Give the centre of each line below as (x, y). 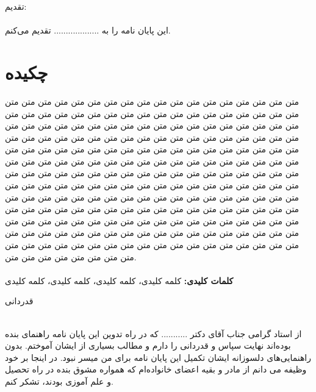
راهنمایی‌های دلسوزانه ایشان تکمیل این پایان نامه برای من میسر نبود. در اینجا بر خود (158, 357)
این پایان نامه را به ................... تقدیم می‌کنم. (88, 30)
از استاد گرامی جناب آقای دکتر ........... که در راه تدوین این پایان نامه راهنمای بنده (153, 333)
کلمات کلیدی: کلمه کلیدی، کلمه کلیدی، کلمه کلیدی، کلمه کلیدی (119, 280)
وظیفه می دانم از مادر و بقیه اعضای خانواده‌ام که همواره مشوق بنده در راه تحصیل (156, 369)
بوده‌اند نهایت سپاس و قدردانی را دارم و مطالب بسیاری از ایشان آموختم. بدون (148, 345)
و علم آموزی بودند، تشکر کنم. (59, 381)
